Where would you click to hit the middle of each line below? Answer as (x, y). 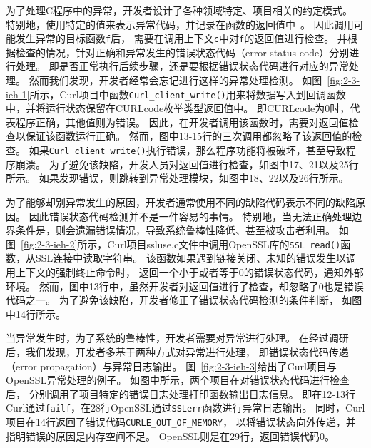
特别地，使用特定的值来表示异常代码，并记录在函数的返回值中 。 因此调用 (180, 24)
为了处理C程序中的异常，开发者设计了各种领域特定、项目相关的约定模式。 (179, 10)
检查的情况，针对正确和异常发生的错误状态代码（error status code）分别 (182, 52)
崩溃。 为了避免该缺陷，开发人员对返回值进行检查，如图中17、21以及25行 (187, 164)
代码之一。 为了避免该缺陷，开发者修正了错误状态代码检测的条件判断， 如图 (184, 300)
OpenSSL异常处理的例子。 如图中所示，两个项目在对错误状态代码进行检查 (178, 380)
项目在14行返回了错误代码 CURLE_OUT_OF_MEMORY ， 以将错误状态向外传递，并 (181, 421)
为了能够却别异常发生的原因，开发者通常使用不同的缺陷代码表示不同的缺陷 (181, 202)
